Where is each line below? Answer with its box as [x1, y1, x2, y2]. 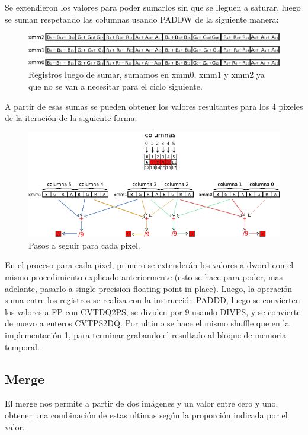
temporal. [5, 340, 40, 353]
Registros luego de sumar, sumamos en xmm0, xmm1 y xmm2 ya [28, 68, 265, 81]
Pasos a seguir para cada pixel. [28, 239, 140, 251]
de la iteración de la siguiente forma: [5, 112, 137, 124]
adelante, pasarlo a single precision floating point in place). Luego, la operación [5, 282, 293, 294]
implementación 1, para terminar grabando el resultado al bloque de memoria [5, 328, 287, 341]
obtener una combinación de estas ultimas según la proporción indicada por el [5, 408, 288, 421]
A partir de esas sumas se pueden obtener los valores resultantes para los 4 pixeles [5, 100, 303, 112]
